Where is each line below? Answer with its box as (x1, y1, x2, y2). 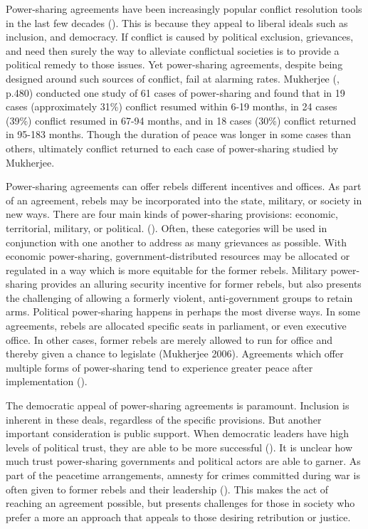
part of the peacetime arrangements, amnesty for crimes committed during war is (6, 468, 360, 482)
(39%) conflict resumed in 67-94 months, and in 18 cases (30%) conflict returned (6, 112, 357, 127)
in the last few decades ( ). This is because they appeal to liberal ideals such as (6, 15, 348, 30)
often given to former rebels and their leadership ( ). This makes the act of (6, 481, 329, 496)
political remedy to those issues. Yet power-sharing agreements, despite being (6, 57, 343, 72)
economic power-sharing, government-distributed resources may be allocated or (6, 248, 350, 263)
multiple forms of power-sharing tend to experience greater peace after (6, 360, 313, 375)
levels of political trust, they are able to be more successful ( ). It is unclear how (6, 439, 353, 454)
